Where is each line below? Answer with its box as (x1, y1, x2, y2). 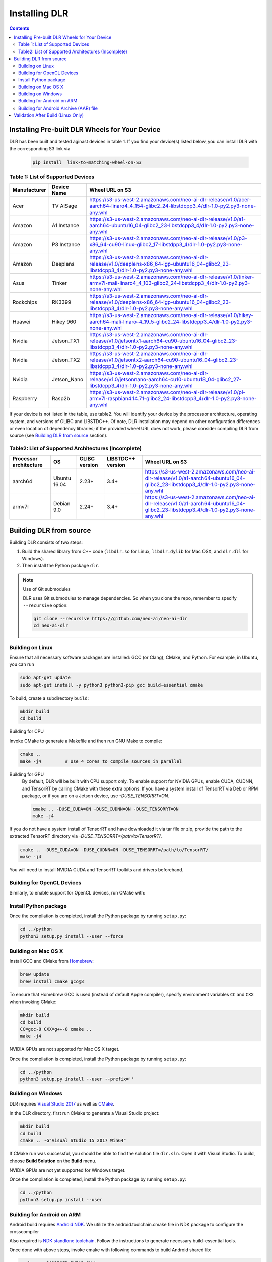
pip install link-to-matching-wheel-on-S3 (32, 159, 142, 165)
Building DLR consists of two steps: (9, 539, 83, 545)
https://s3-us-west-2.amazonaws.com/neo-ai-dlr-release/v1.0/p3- (89, 235, 248, 242)
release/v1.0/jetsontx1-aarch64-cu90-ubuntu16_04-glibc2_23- (89, 337, 238, 344)
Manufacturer (12, 187, 46, 194)
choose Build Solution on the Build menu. (9, 1158, 97, 1164)
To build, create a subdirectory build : (9, 695, 89, 701)
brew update (20, 972, 50, 977)
